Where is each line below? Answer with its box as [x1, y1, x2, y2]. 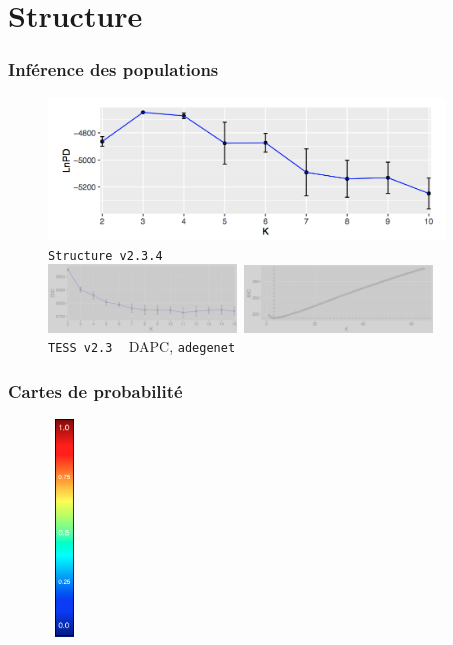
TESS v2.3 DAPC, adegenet [48, 336, 236, 357]
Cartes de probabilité [8, 378, 183, 403]
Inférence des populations [8, 57, 219, 82]
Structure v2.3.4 [48, 248, 163, 263]
